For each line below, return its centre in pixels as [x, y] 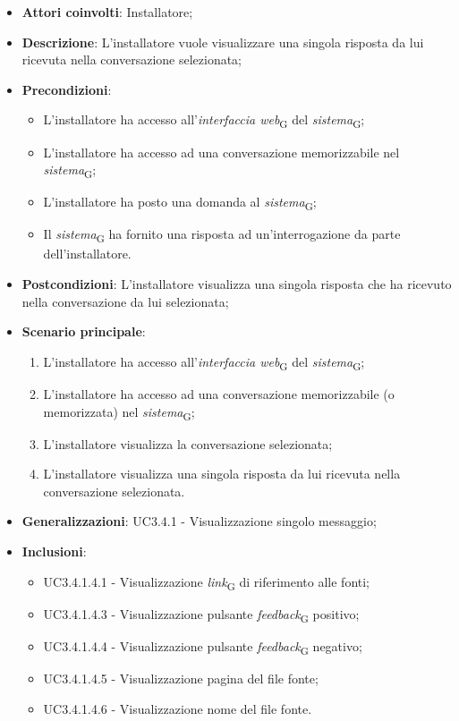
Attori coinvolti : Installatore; [107, 12]
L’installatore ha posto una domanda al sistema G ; [180, 203]
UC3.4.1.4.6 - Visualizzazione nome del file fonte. [178, 708]
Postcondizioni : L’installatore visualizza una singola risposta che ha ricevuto [237, 284]
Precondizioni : [67, 89]
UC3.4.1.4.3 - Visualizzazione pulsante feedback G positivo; [201, 615]
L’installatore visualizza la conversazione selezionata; [188, 443]
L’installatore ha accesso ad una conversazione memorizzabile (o [219, 393]
